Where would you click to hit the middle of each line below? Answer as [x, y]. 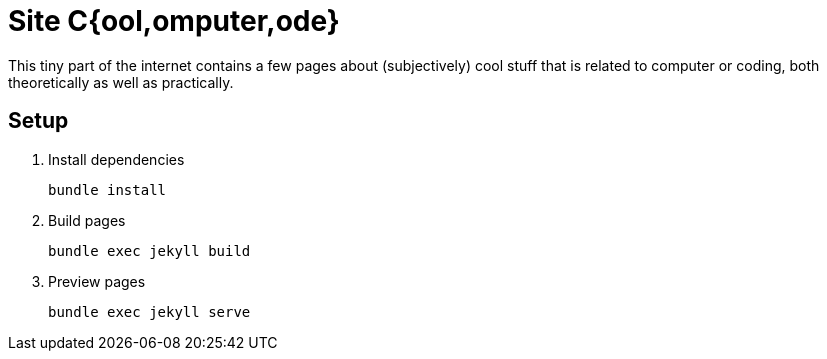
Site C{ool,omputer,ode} [174, 21]
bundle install [107, 189]
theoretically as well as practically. [121, 82]
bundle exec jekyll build [149, 250]
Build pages [87, 220]
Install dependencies [116, 159]
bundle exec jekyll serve [149, 311]
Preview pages [97, 281]
